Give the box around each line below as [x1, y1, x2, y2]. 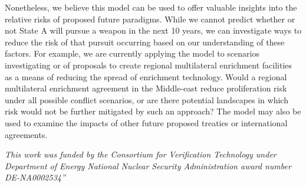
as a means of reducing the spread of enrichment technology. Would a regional [5, 70, 287, 83]
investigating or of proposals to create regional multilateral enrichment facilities [5, 58, 292, 71]
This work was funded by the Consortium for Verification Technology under [5, 148, 277, 160]
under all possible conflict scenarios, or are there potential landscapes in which [5, 93, 288, 106]
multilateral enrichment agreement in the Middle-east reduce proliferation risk [5, 82, 287, 94]
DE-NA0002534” [5, 171, 65, 183]
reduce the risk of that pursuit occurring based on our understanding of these [5, 35, 285, 48]
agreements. [5, 128, 48, 140]
